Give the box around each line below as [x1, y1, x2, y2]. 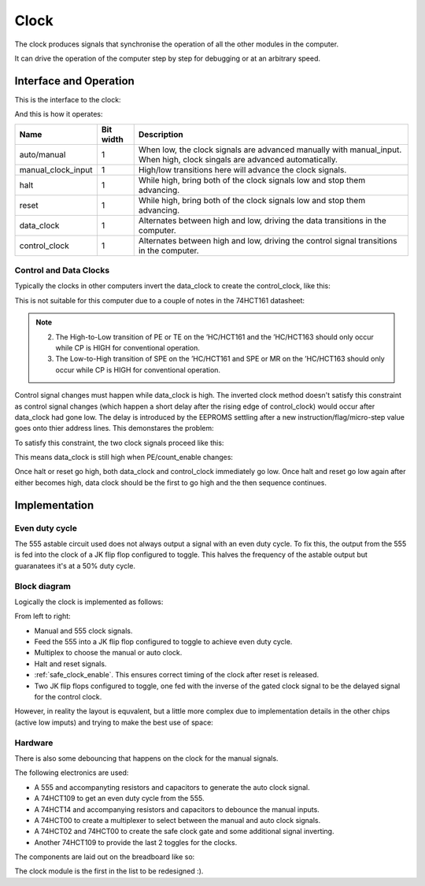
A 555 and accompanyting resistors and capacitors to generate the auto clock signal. [34, 782, 310, 791]
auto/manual [19, 149, 66, 160]
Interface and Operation [14, 74, 135, 87]
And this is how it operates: [14, 109, 103, 119]
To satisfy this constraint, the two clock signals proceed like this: [14, 438, 224, 447]
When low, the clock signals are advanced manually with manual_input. [138, 144, 402, 155]
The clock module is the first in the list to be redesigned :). [14, 866, 204, 876]
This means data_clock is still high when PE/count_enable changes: [14, 453, 234, 462]
